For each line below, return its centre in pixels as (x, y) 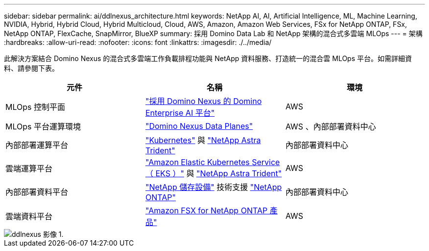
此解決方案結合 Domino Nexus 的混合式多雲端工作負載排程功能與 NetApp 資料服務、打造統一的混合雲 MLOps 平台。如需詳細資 (208, 58)
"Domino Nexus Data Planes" (199, 126)
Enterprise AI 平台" (180, 113)
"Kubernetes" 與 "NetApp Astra (203, 140)
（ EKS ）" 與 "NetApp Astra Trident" (214, 173)
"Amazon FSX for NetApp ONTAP (206, 210)
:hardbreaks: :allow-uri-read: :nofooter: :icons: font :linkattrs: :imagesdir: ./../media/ (138, 42)
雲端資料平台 (29, 216)
